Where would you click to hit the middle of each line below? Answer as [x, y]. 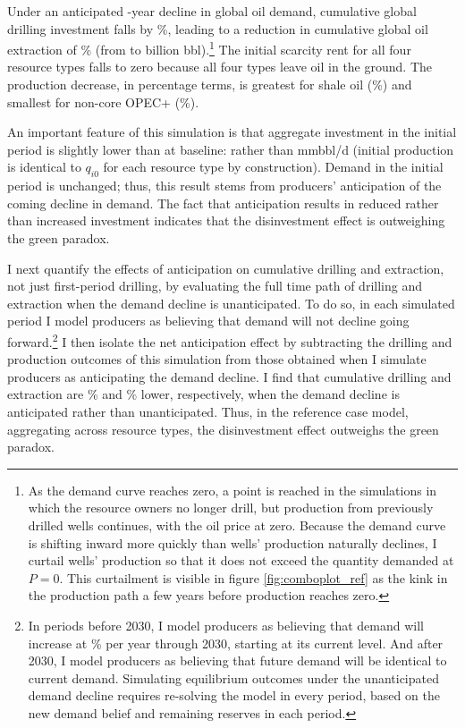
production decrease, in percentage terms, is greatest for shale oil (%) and [210, 85]
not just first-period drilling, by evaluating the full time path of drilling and [215, 286]
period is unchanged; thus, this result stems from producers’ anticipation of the [224, 186]
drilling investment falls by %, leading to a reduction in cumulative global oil [218, 28]
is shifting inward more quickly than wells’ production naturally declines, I [232, 542]
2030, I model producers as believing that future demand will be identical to [237, 660]
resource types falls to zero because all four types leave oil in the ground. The [220, 67]
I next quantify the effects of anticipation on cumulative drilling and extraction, [226, 268]
